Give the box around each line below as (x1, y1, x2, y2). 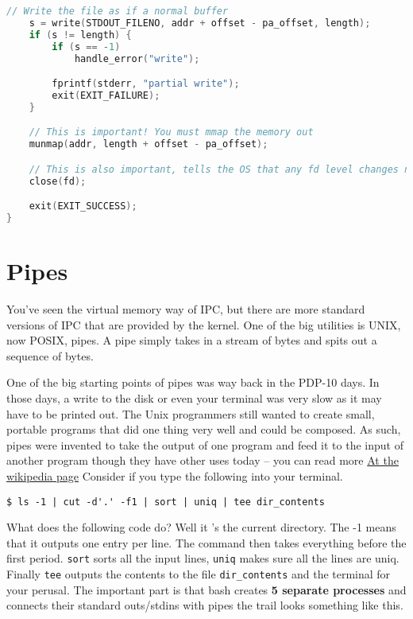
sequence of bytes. (6, 347, 94, 364)
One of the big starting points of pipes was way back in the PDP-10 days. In (6, 374, 380, 391)
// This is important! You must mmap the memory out (29, 127, 314, 138)
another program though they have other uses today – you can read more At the (6, 452, 399, 469)
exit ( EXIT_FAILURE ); (52, 89, 160, 101)
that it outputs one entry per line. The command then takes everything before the (6, 534, 407, 551)
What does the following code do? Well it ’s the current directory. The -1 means (6, 519, 396, 535)
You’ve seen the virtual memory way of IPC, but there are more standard (6, 301, 365, 317)
